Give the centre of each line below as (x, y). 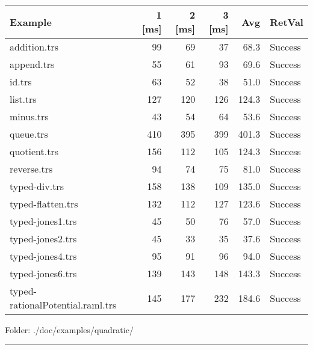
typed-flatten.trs (44, 204)
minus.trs (29, 116)
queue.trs (29, 134)
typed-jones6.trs (43, 273)
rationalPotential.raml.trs (63, 305)
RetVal (287, 22)
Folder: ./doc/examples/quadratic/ (69, 330)
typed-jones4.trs (43, 256)
